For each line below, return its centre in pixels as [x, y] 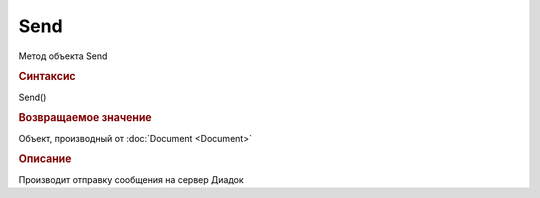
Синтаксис [47, 77]
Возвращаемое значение [85, 118]
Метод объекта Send [63, 56]
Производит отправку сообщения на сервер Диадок [131, 179]
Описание [45, 159]
